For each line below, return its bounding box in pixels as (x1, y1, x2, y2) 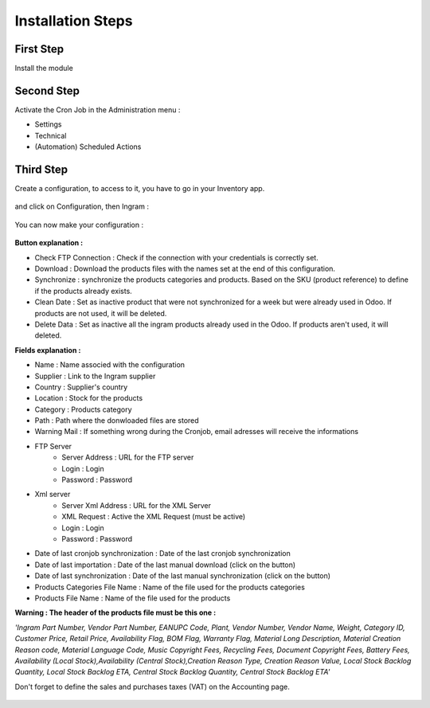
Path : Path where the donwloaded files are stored (34, 416, 199, 425)
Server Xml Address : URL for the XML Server (61, 500, 211, 510)
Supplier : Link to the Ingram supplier (34, 371, 156, 381)
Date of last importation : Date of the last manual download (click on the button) (34, 560, 296, 569)
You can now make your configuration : (14, 220, 143, 229)
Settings (34, 119, 62, 129)
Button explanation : (14, 238, 84, 248)
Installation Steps (14, 12, 133, 29)
